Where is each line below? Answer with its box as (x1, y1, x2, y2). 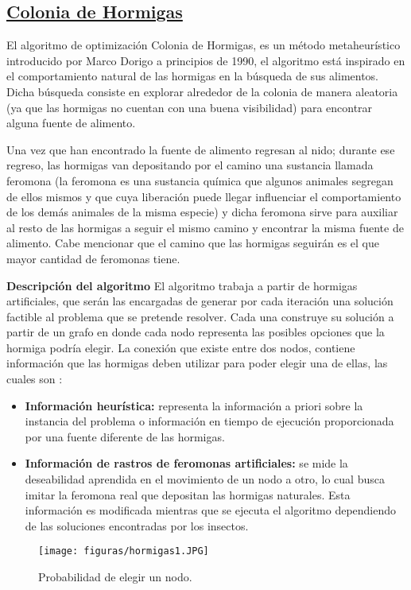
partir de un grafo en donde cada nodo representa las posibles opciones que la (6, 324, 385, 340)
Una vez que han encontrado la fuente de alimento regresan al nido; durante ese (6, 141, 395, 157)
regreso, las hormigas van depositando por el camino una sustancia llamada (6, 157, 374, 173)
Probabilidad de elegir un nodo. (38, 569, 192, 585)
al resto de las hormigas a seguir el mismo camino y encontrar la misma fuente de (6, 219, 404, 235)
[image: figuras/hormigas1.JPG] (38, 545, 209, 557)
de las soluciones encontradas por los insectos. (25, 517, 249, 534)
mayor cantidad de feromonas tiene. (6, 250, 180, 266)
